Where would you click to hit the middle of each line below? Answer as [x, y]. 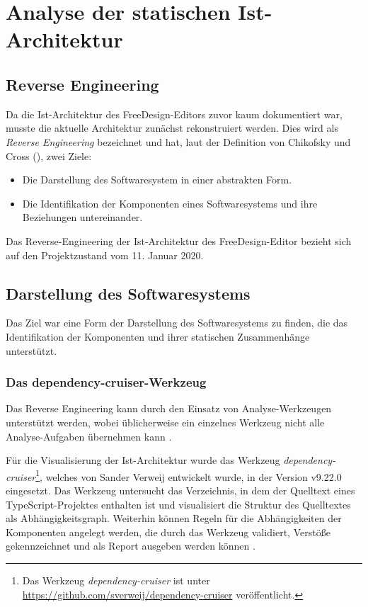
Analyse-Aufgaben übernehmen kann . [89, 436]
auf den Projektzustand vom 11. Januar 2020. [105, 255]
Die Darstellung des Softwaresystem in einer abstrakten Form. [157, 180]
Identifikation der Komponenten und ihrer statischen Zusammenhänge [158, 336]
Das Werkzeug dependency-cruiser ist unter [116, 580]
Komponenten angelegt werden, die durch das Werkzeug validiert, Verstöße [168, 532]
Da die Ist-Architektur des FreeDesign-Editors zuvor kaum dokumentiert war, [174, 114]
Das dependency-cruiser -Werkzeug [106, 382]
